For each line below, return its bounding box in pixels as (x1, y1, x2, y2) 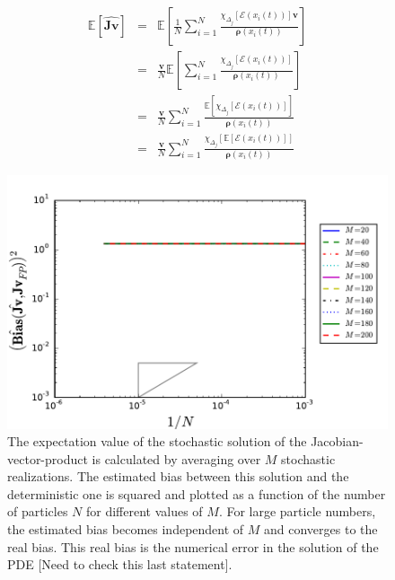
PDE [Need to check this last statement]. (7, 555, 233, 574)
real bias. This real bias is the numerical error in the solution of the (7, 537, 379, 556)
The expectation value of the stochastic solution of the (7, 432, 307, 451)
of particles (7, 502, 68, 521)
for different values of (85, 502, 203, 521)
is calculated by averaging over (92, 449, 261, 468)
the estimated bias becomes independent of (7, 520, 244, 539)
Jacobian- (311, 432, 364, 451)
